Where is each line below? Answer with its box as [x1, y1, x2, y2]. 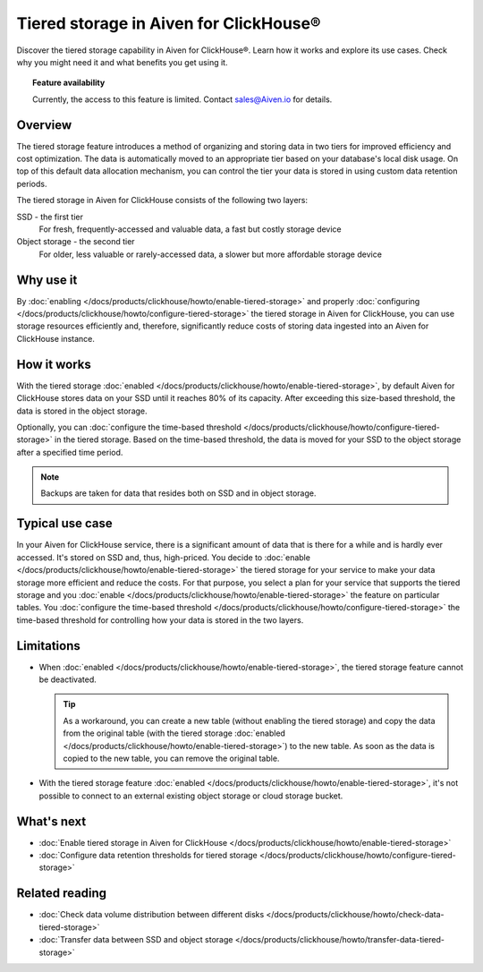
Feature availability [32, 77, 106, 89]
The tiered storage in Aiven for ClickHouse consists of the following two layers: [16, 195, 309, 206]
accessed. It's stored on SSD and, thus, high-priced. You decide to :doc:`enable [16, 551, 310, 563]
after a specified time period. [16, 447, 123, 457]
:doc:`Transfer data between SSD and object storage [38, 934, 233, 945]
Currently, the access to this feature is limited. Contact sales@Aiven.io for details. [32, 94, 333, 105]
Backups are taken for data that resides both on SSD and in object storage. [40, 488, 317, 499]
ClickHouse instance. [16, 333, 96, 344]
